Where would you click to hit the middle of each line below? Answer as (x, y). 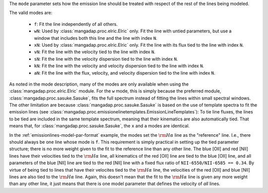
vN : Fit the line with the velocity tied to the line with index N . (95, 52)
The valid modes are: (31, 13)
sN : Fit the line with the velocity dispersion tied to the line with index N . (106, 59)
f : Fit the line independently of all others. (76, 24)
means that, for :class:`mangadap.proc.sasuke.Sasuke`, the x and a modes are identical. (100, 126)
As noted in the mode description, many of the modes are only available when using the (99, 84)
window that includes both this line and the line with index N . (96, 38)
